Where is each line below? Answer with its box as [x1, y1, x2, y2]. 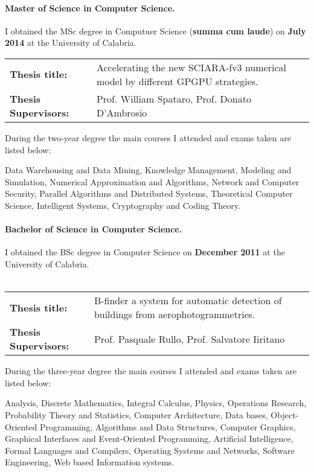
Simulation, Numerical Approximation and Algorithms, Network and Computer [5, 175, 300, 188]
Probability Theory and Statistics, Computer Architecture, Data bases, [5, 408, 268, 421]
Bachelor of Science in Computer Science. [5, 223, 182, 235]
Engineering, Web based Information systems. [5, 456, 175, 468]
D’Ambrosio [96, 105, 147, 120]
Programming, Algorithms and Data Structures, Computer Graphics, [39, 420, 296, 433]
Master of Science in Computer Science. [5, 1, 175, 14]
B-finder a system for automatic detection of [94, 293, 282, 308]
